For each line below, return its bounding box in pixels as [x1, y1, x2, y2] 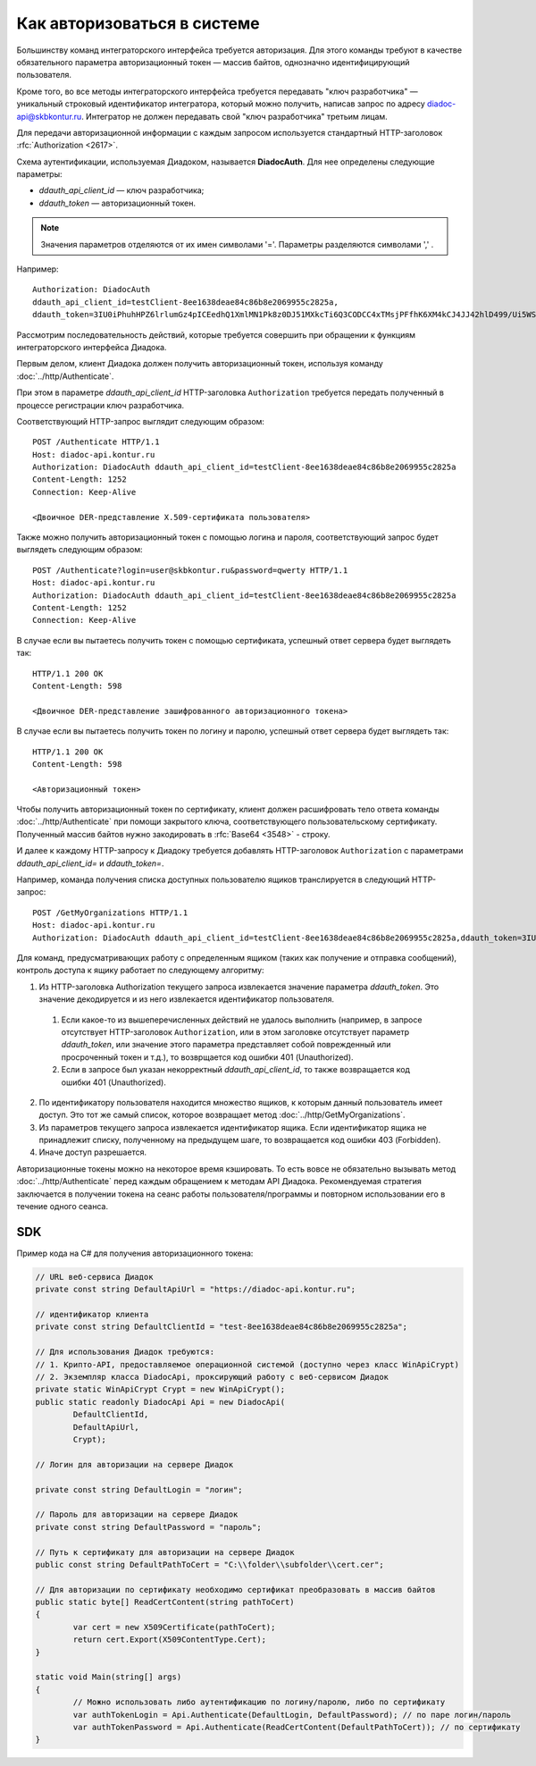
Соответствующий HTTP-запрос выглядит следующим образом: [16, 416, 265, 426]
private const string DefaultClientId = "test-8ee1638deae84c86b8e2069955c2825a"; [35, 1322, 408, 1332]
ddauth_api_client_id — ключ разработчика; [38, 185, 205, 196]
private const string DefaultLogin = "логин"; [35, 1484, 243, 1494]
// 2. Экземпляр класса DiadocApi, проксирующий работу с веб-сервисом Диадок [35, 1372, 389, 1383]
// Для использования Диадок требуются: [35, 1347, 214, 1358]
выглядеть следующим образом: [16, 544, 143, 555]
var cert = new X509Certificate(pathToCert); [72, 1622, 276, 1632]
